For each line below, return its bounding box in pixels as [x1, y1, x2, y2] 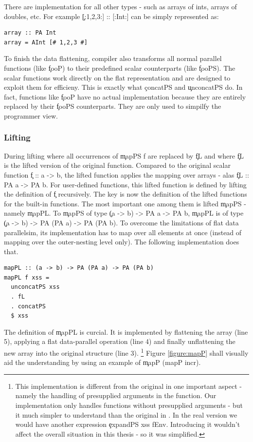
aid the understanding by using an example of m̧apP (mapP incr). [4, 357, 201, 367]
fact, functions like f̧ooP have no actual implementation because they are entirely [4, 91, 246, 101]
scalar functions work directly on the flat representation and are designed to [4, 72, 231, 82]
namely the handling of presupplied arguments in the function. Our [15, 390, 217, 401]
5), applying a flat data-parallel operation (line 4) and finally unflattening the [4, 336, 235, 346]
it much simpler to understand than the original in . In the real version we [15, 409, 237, 420]
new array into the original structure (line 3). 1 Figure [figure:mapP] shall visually [4, 346, 249, 358]
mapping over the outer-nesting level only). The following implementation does [4, 237, 239, 247]
